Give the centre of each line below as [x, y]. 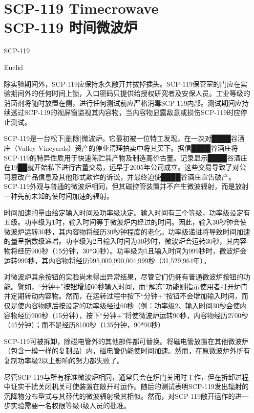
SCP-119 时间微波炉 [71, 27]
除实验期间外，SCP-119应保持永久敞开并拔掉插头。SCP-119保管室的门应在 [122, 83]
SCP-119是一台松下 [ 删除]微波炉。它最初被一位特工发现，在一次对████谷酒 [124, 138]
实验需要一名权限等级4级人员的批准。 [70, 405]
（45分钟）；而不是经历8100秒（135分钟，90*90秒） [84, 325]
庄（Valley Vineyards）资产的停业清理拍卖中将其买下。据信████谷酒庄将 [121, 148]
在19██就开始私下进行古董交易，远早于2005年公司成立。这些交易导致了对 [122, 167]
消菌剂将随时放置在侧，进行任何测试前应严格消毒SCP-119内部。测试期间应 [123, 103]
